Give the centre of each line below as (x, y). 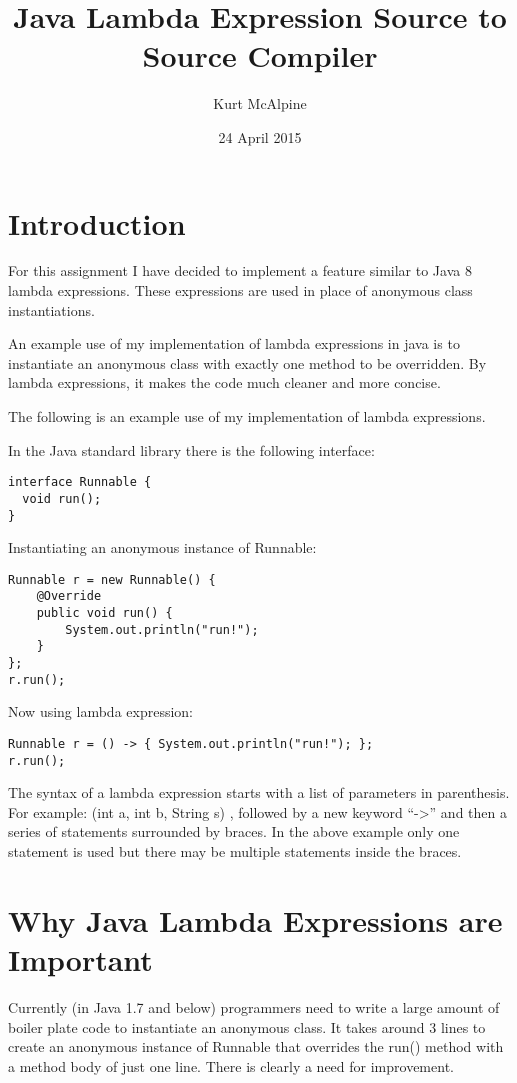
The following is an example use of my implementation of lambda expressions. (247, 416)
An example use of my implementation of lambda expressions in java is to (234, 343)
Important (80, 959)
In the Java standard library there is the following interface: (191, 449)
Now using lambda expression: (100, 711)
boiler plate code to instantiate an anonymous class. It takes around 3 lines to (247, 1026)
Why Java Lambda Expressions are (255, 919)
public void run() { (104, 613)
